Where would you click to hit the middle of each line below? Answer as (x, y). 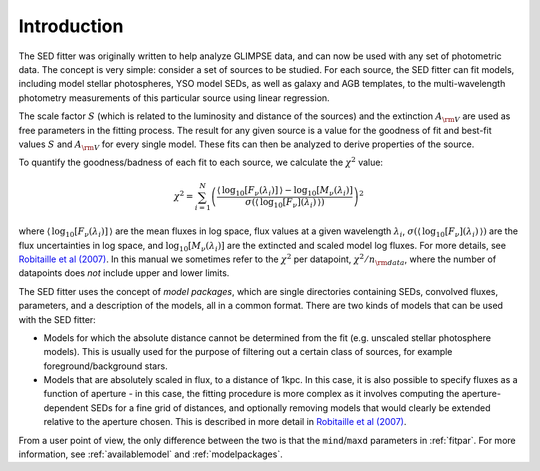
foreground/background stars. (106, 366)
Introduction (71, 26)
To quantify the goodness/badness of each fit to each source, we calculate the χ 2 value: (201, 162)
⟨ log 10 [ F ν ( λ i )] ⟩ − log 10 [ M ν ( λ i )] (285, 191)
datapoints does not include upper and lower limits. (124, 273)
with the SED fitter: (57, 319)
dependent (66, 407)
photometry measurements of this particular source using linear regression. (174, 97)
